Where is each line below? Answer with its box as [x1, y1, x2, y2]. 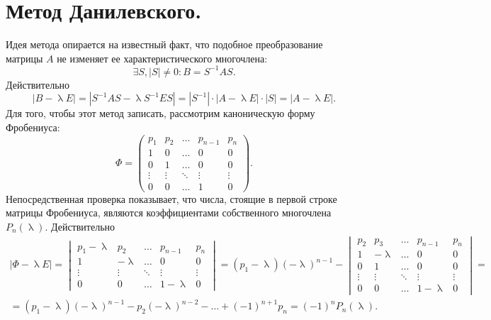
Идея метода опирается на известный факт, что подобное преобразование [6, 37, 323, 52]
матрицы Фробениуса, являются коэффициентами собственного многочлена [6, 205, 332, 220]
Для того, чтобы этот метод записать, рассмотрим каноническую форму [6, 106, 315, 121]
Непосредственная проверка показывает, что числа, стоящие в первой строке [6, 191, 337, 206]
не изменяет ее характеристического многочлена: [57, 50, 268, 65]
